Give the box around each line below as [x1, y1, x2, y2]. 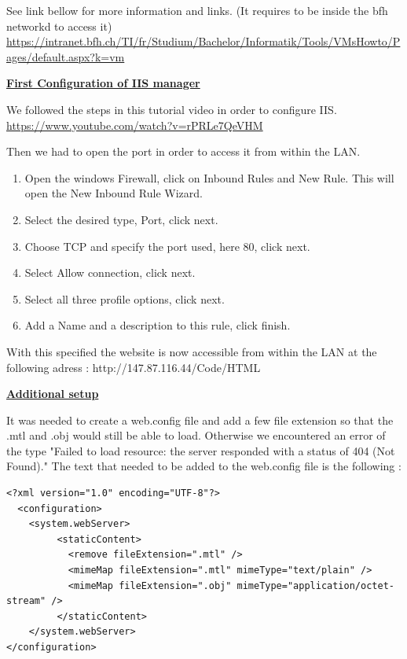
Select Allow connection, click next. [24, 264, 196, 281]
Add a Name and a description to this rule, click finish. [24, 317, 291, 333]
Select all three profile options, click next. [24, 290, 225, 307]
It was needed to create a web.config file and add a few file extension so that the [6, 411, 394, 428]
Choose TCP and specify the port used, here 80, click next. [24, 237, 310, 254]
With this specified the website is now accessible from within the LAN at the [6, 343, 377, 359]
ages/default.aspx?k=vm [6, 48, 125, 64]
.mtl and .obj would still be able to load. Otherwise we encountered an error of [6, 427, 386, 444]
